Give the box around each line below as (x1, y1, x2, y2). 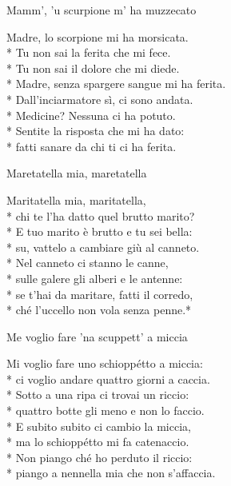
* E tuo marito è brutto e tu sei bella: (6, 223, 193, 240)
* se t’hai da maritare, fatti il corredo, (6, 285, 193, 302)
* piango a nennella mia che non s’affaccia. (6, 464, 216, 481)
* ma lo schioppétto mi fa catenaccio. (6, 433, 189, 450)
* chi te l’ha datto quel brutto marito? (6, 207, 195, 224)
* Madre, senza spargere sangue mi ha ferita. (6, 75, 226, 92)
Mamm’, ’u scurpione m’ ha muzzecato (6, 2, 197, 18)
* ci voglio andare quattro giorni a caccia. (6, 370, 210, 387)
